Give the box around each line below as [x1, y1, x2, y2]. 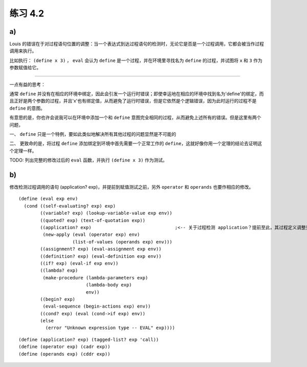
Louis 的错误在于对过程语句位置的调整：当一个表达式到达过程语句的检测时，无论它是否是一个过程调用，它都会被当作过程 [9, 41, 265, 47]
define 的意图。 [9, 105, 46, 111]
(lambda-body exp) [85, 282, 133, 288]
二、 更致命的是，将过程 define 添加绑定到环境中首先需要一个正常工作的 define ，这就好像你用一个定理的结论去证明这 [9, 140, 262, 147]
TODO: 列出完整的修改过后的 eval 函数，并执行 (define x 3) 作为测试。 [9, 157, 167, 164]
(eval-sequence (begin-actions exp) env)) [42, 303, 151, 310]
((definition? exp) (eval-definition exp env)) [40, 253, 162, 259]
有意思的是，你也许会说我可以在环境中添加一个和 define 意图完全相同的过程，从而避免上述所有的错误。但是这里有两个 [9, 114, 261, 120]
